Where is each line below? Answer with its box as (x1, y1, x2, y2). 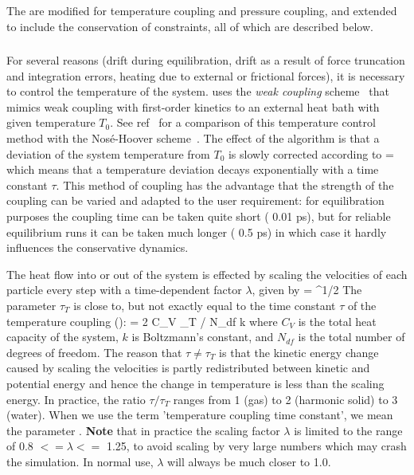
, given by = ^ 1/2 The (252, 281, 362, 298)
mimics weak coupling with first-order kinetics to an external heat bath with (6, 98, 380, 115)
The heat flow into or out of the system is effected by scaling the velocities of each (6, 265, 408, 282)
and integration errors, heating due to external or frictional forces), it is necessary (6, 67, 405, 84)
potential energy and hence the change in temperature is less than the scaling (6, 375, 385, 391)
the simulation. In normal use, (6, 453, 154, 469)
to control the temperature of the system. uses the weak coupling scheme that (6, 83, 389, 100)
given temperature (6, 114, 96, 131)
